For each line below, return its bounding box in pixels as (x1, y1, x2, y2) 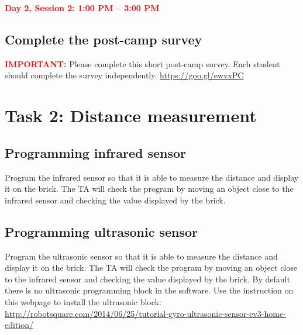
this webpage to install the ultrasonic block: (5, 295, 161, 308)
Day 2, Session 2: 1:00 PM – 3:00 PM (5, 2, 160, 13)
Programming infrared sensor (5, 143, 187, 161)
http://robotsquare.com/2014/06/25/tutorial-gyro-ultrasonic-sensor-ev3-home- (5, 307, 286, 319)
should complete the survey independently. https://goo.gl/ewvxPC (5, 69, 244, 81)
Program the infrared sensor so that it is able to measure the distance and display (5, 171, 299, 183)
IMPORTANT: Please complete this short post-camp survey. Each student (5, 57, 280, 70)
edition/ (5, 319, 34, 331)
